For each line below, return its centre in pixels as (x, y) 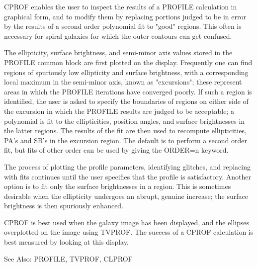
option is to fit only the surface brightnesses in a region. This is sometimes (118, 186)
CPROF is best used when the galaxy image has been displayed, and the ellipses (127, 222)
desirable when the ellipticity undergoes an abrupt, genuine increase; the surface (126, 196)
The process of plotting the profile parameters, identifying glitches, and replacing (127, 166)
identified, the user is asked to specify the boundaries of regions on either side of (126, 101)
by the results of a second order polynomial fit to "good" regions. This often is (123, 26)
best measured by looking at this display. (66, 242)
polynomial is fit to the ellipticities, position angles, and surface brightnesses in (125, 121)
